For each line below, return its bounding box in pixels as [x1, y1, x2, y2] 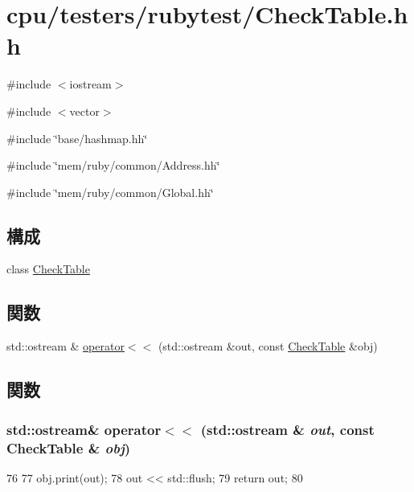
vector [69, 102, 100, 119]
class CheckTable [6, 260, 90, 277]
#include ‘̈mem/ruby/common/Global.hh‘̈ [6, 183, 214, 200]
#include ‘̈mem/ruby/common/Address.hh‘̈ [6, 157, 220, 174]
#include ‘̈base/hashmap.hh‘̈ [6, 129, 148, 146]
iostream [69, 76, 112, 92]
